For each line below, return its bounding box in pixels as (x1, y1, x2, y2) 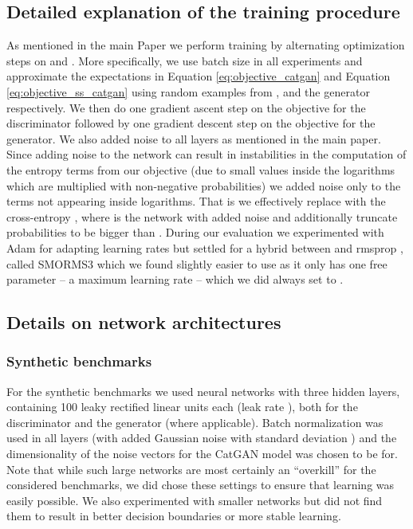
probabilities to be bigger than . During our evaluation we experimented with (6, 224, 384, 241)
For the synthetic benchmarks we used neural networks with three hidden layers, (6, 382, 400, 399)
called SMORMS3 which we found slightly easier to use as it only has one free (6, 255, 387, 272)
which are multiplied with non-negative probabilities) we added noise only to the (6, 177, 401, 194)
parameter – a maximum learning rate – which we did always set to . (6, 271, 344, 288)
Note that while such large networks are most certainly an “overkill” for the (6, 460, 376, 477)
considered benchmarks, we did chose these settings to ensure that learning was (6, 476, 395, 493)
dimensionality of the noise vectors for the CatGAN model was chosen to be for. (6, 445, 398, 462)
